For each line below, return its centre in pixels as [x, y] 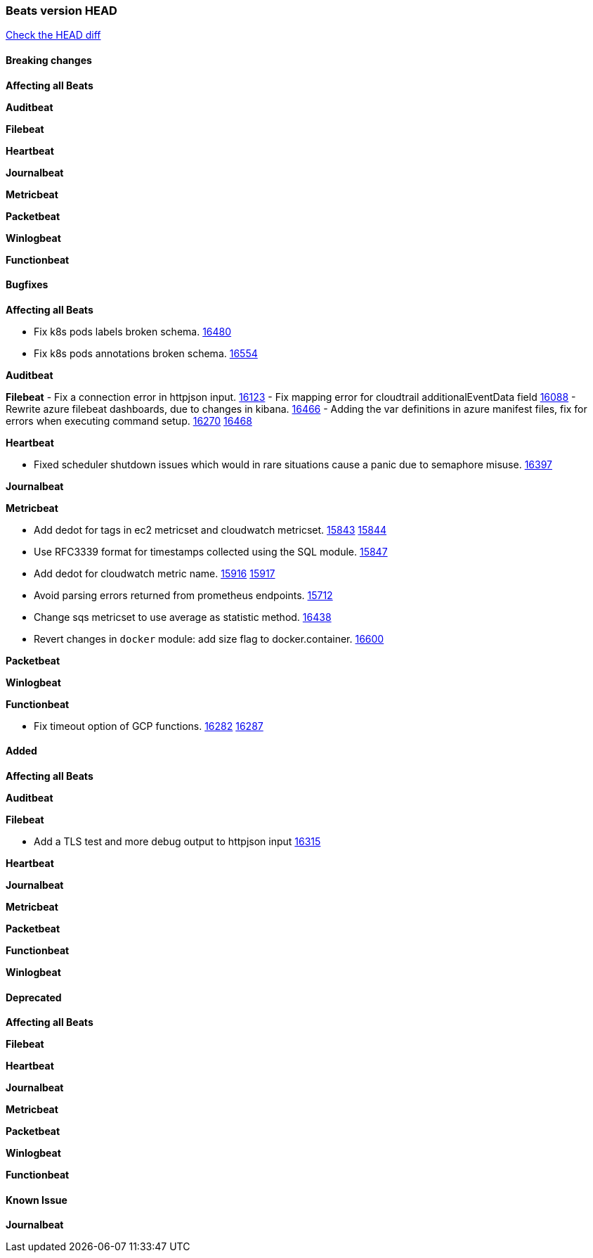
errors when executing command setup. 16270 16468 [129, 421]
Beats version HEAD [61, 11]
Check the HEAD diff [53, 35]
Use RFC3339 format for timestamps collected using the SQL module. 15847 [211, 551]
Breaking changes [49, 60]
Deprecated [34, 997]
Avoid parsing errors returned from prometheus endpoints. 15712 [183, 595]
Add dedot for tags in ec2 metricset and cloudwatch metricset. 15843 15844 [210, 529]
